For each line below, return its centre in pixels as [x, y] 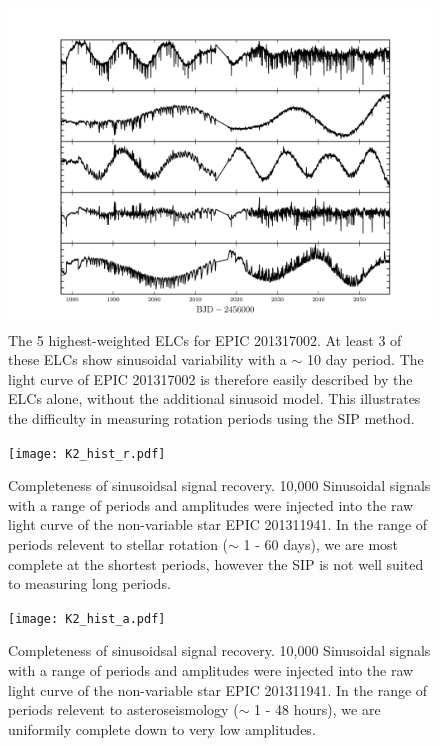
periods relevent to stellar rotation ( [118, 544]
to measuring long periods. [89, 583]
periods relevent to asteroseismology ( [123, 709]
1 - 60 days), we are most [321, 544]
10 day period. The [365, 359]
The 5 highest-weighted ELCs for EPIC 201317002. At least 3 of [205, 339]
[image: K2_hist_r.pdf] [87, 453]
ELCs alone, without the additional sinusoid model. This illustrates [214, 398]
